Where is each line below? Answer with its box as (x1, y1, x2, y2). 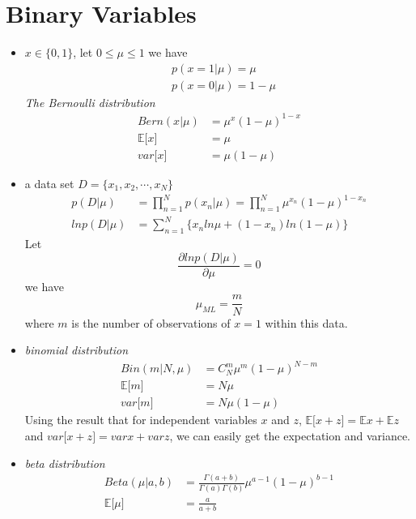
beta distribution (24, 454, 105, 471)
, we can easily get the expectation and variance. (169, 427, 410, 444)
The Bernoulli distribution (24, 93, 155, 110)
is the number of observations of (71, 314, 231, 331)
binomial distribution (24, 341, 129, 358)
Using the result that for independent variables (24, 411, 257, 428)
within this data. (265, 314, 348, 331)
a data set (24, 174, 74, 191)
